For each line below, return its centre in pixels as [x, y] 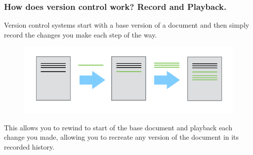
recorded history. [29, 147]
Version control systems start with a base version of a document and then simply [127, 25]
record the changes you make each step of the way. [81, 34]
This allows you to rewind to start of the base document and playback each [118, 127]
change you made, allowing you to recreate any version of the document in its [122, 137]
